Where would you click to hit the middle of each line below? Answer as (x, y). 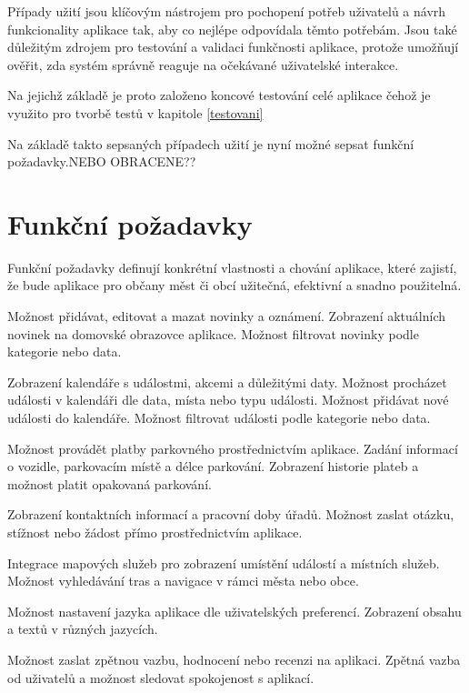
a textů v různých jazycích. (83, 629)
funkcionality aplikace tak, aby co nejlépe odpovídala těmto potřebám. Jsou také (232, 29)
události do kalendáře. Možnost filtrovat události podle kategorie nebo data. (219, 418)
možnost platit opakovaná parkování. (110, 483)
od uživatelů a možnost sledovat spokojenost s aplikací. (161, 677)
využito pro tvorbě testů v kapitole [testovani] (135, 112)
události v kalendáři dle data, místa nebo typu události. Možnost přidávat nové (228, 400)
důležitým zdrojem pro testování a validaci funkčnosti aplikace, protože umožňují (233, 47)
